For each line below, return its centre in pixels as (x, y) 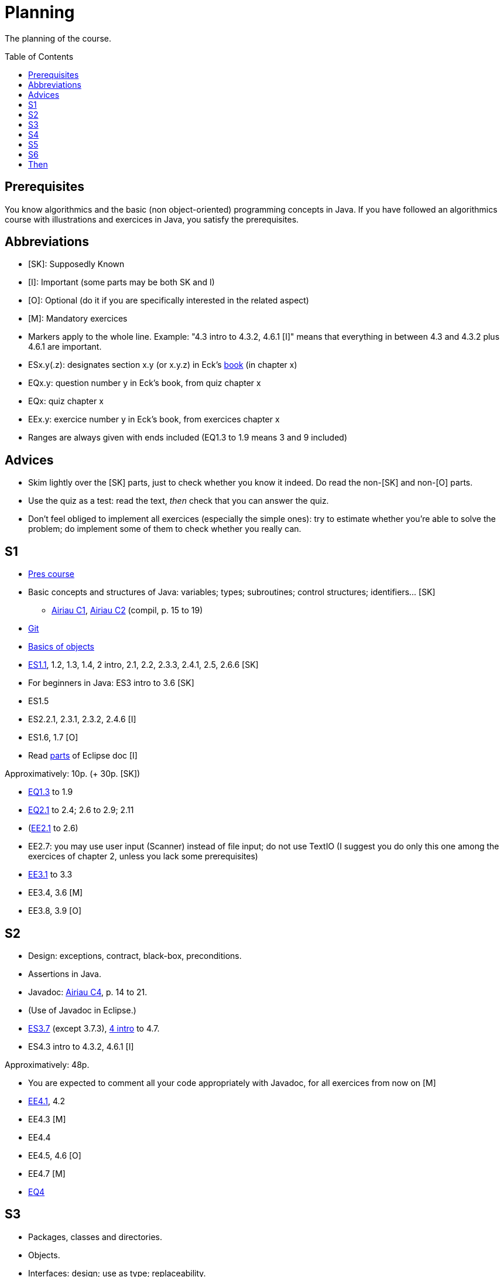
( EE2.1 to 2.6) (53, 828)
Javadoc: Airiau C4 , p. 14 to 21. (88, 992)
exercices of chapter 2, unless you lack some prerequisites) (143, 856)
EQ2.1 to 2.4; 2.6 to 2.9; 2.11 (81, 810)
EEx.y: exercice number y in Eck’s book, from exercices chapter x (154, 419)
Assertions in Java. (65, 974)
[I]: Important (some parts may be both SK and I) (121, 282)
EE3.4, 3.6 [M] (56, 893)
